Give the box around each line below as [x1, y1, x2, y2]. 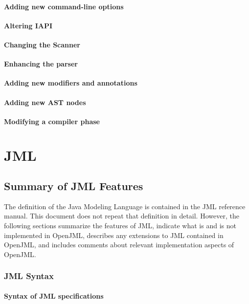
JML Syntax [4, 270, 54, 282]
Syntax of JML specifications [4, 290, 104, 301]
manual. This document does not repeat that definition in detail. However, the [4, 211, 239, 221]
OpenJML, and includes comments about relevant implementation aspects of [4, 239, 234, 250]
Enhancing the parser [4, 59, 78, 69]
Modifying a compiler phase [4, 116, 100, 126]
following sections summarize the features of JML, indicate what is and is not [4, 220, 236, 231]
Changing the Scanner [4, 39, 81, 49]
